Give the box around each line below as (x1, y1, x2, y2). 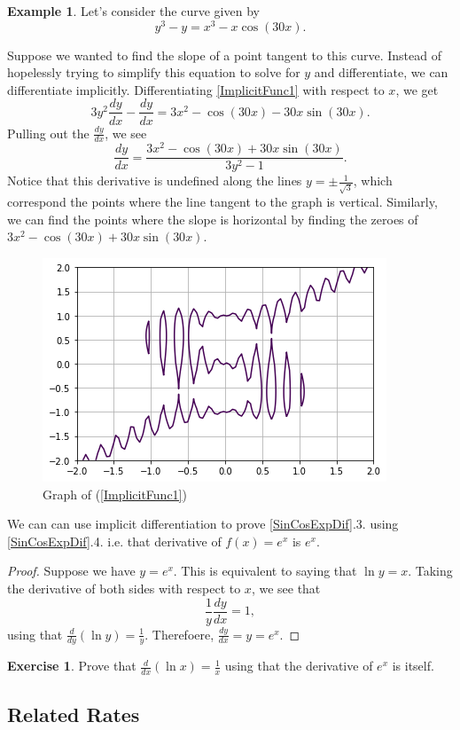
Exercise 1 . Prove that (7, 656, 136, 675)
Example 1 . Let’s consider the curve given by (7, 2, 260, 20)
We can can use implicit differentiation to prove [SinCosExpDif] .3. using (7, 514, 399, 533)
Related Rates (7, 700, 140, 727)
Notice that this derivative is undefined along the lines (7, 171, 302, 190)
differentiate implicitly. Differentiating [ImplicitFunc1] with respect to (7, 80, 385, 98)
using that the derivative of (224, 656, 373, 675)
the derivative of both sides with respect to (7, 578, 241, 597)
